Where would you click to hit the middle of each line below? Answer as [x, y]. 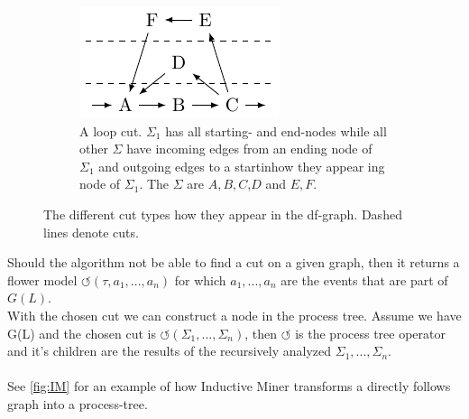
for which [200, 279]
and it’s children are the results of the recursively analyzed [170, 351]
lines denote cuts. [91, 232]
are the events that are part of [364, 279]
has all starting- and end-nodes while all [276, 130]
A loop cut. [111, 130]
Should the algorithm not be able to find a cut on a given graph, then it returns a [234, 262]
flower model [42, 279]
